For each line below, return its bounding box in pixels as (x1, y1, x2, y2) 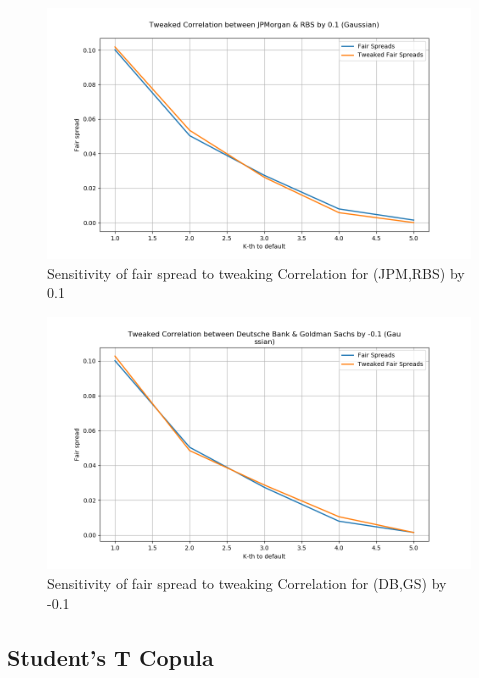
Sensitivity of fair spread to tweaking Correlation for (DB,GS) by (47, 573, 447, 594)
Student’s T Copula (7, 641, 214, 672)
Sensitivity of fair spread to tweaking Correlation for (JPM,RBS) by (47, 262, 465, 283)
